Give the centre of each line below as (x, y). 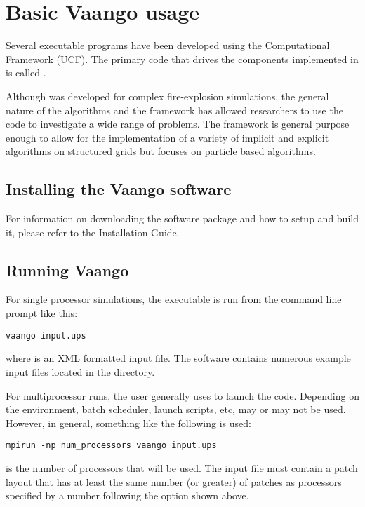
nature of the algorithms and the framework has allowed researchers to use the (174, 110)
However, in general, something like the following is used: (128, 422)
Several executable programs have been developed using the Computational (168, 45)
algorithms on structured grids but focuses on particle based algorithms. (161, 151)
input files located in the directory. (80, 371)
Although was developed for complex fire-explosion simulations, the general (167, 96)
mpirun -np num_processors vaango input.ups (111, 446)
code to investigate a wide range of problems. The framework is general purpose (178, 124)
